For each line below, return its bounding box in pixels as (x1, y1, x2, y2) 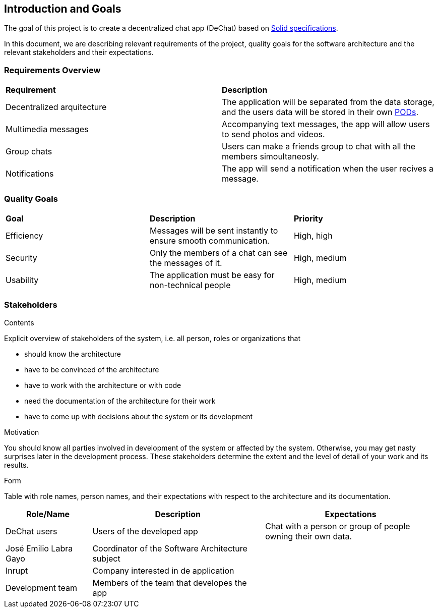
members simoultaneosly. (222, 151, 319, 162)
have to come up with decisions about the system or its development (24, 412, 253, 421)
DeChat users (6, 526, 57, 536)
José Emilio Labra (6, 543, 73, 553)
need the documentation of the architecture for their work (24, 396, 216, 405)
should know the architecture (24, 349, 121, 358)
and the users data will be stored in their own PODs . (222, 107, 419, 118)
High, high (293, 230, 333, 241)
